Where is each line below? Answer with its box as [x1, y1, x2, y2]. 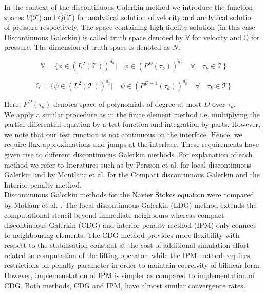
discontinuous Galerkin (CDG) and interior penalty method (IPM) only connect [4, 219, 256, 230]
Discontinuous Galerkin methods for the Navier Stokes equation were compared [4, 189, 254, 200]
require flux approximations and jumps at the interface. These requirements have [4, 139, 259, 150]
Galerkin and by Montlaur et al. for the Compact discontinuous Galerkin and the [4, 169, 260, 180]
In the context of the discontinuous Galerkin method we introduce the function [4, 2, 253, 12]
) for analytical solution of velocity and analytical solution [72, 11, 255, 22]
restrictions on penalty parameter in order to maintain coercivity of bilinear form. [4, 260, 261, 270]
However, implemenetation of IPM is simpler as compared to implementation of [4, 270, 255, 281]
